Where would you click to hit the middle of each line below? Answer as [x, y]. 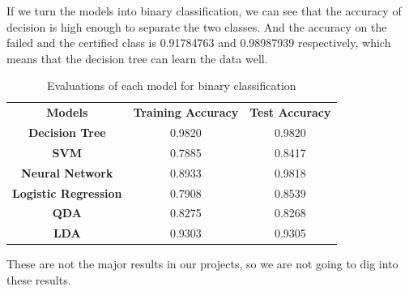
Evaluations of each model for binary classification [171, 86]
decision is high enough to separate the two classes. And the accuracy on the [197, 26]
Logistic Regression [67, 193]
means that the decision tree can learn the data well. [137, 58]
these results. [39, 279]
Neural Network [67, 172]
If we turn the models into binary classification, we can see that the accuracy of [204, 11]
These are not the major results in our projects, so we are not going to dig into [202, 264]
